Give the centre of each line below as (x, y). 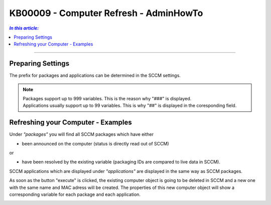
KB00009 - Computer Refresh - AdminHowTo (106, 13)
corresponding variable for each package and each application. (75, 194)
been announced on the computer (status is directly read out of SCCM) (95, 143)
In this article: (24, 28)
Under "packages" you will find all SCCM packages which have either (82, 134)
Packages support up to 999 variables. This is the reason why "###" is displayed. (107, 99)
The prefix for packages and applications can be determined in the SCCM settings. (95, 76)
